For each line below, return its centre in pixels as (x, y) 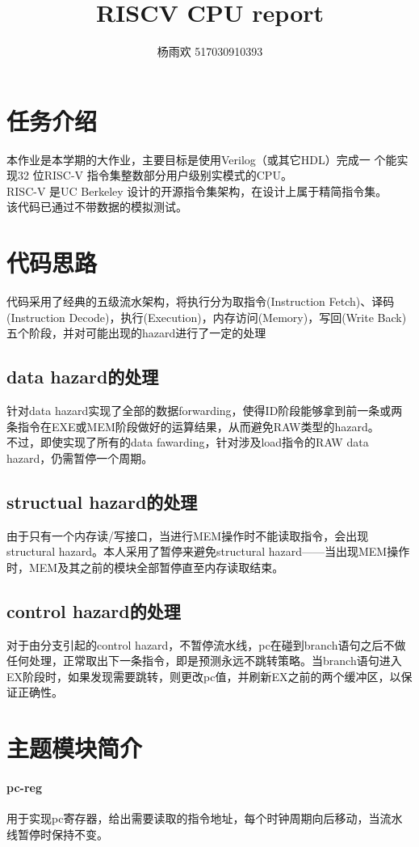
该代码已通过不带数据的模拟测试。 (97, 207)
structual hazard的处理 (102, 501)
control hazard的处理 (94, 610)
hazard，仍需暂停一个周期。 (80, 457)
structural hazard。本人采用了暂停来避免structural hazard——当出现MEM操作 (208, 551)
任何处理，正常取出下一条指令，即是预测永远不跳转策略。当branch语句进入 (204, 661)
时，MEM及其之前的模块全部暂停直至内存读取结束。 (145, 567)
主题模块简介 (75, 748)
